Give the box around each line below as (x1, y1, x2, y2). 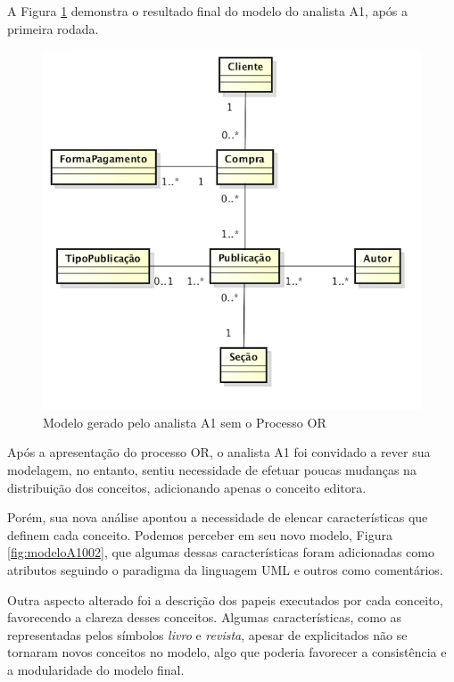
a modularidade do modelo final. (7, 660, 185, 678)
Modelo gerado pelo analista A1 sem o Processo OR (43, 412, 326, 431)
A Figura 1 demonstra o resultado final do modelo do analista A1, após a (7, 2, 409, 20)
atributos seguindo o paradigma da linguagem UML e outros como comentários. (7, 561, 443, 579)
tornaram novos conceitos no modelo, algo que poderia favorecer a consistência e (7, 643, 447, 661)
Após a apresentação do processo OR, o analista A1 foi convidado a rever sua (7, 443, 431, 462)
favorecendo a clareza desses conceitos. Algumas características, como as (7, 608, 402, 627)
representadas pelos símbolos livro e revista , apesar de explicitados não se (7, 625, 408, 644)
